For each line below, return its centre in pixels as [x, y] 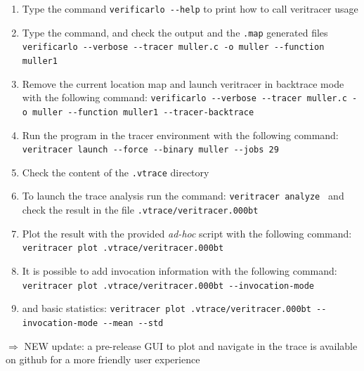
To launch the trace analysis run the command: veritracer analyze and [183, 196]
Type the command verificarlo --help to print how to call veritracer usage [190, 8]
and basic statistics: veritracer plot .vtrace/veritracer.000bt [167, 308]
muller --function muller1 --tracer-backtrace [143, 112]
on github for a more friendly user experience [103, 359]
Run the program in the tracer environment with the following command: [180, 135]
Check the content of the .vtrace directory [116, 172]
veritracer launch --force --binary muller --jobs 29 [150, 150]
